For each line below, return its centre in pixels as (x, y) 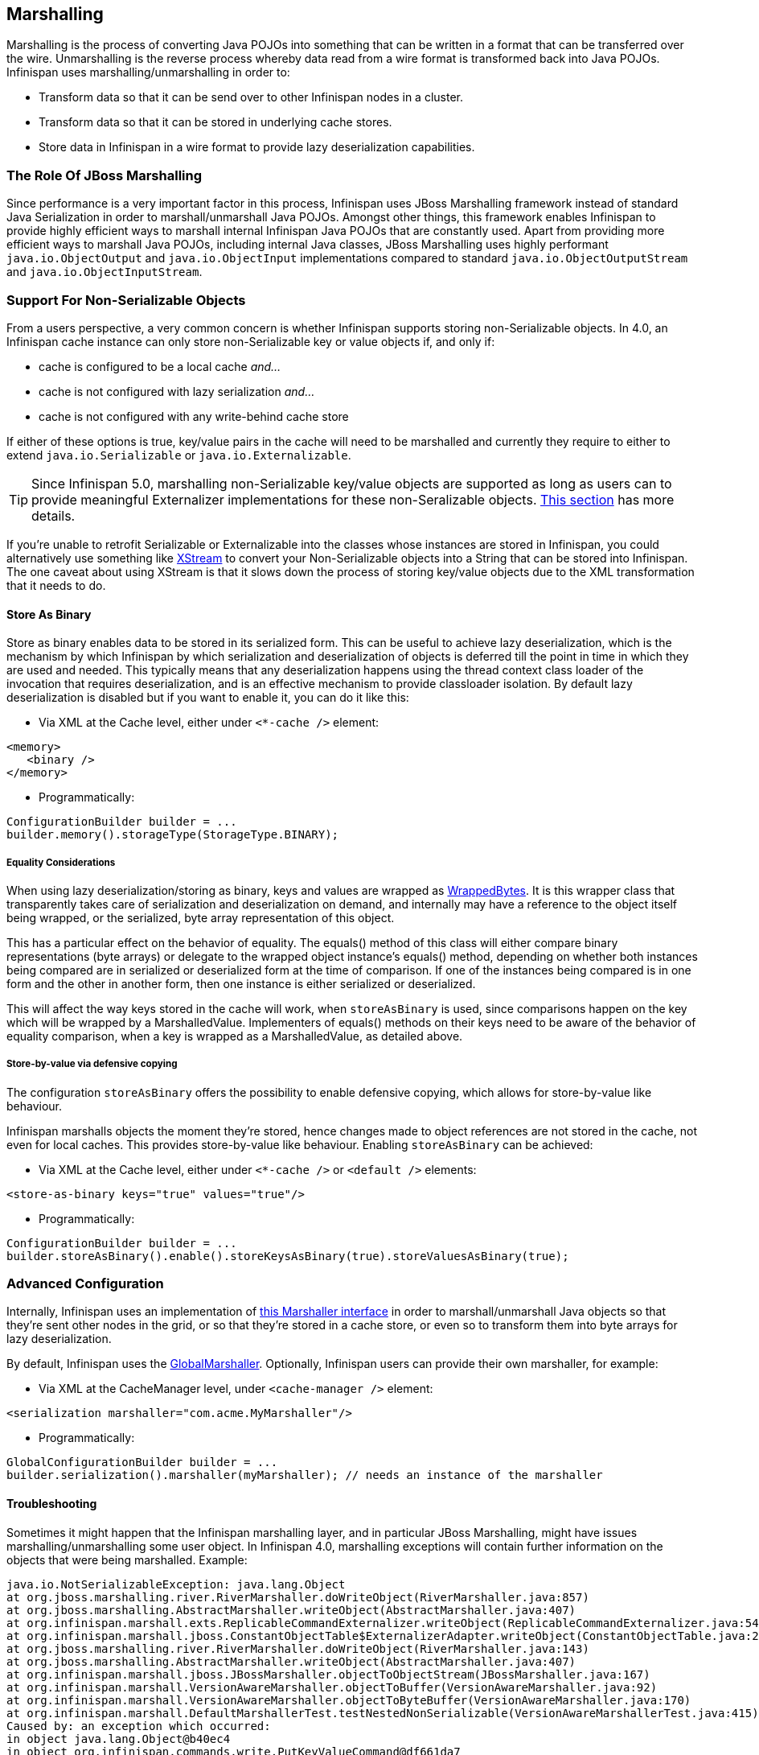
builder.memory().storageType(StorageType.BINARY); (173, 835)
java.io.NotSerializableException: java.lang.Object (176, 1584)
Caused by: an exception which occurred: (139, 1726)
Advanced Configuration (85, 1284)
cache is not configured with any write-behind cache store (194, 416)
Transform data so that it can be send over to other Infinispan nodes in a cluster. (251, 97)
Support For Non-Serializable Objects (126, 300)
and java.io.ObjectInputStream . (105, 272)
